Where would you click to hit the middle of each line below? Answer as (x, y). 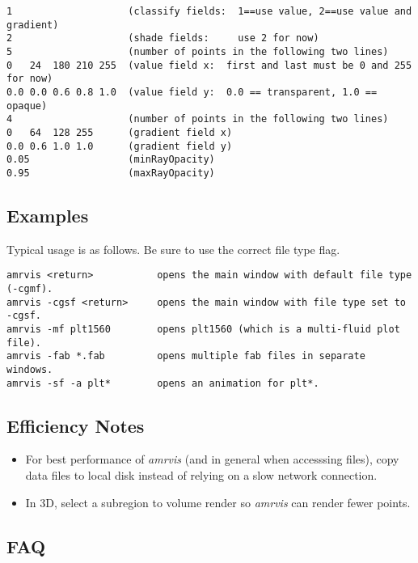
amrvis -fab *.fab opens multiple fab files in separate (186, 356)
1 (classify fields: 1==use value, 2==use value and (209, 11)
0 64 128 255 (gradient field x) (120, 132)
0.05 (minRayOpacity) (111, 160)
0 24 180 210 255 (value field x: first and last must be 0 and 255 (209, 65)
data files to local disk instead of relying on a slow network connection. (201, 475)
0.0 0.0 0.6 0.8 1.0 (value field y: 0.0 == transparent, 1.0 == (192, 92)
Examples (48, 215)
